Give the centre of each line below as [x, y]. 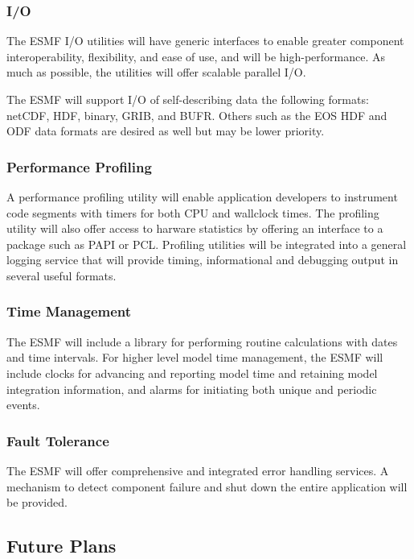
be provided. [37, 502]
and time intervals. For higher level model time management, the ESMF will [195, 357]
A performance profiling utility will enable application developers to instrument [202, 197]
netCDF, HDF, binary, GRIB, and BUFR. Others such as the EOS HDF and [197, 115]
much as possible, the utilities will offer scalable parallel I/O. [156, 72]
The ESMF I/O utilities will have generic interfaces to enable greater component [205, 41]
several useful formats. [61, 275]
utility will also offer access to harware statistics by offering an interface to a [195, 228]
